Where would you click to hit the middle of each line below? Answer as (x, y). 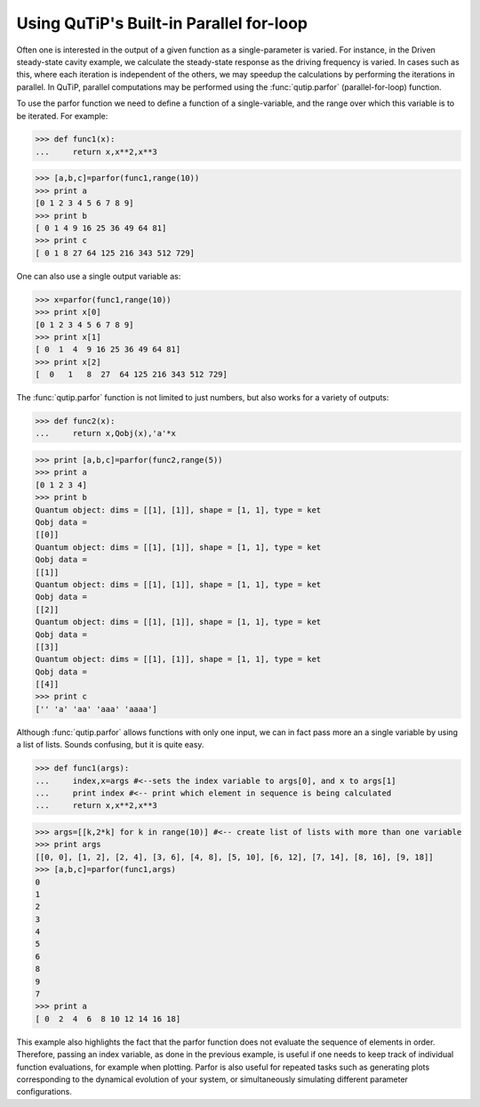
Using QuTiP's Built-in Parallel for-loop (162, 23)
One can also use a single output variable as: (99, 276)
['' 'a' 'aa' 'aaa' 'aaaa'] (96, 709)
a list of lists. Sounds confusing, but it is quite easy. (110, 745)
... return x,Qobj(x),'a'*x (106, 433)
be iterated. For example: (62, 116)
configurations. (44, 1092)
